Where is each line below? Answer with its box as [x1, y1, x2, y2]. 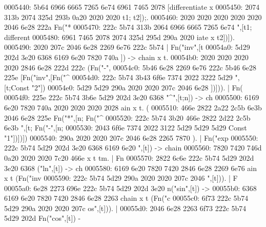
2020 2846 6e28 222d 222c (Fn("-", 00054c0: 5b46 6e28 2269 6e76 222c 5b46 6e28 [4, 62, 257, 72]
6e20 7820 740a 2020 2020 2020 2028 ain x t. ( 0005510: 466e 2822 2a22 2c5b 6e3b [4, 102, 262, 112]
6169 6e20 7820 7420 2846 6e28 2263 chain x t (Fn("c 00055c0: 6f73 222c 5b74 [4, 193, 249, 203]
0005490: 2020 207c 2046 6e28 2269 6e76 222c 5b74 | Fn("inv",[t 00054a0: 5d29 [4, 42, 250, 52]
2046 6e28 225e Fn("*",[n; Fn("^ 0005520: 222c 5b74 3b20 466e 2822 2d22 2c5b [4, 112, 251, 123]
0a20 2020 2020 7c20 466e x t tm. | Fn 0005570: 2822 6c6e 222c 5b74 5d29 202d [4, 152, 254, 163]
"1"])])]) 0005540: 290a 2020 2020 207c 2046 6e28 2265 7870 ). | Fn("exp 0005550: [4, 132, 258, 143]
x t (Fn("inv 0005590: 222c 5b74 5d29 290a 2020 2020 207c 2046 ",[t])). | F [4, 173, 238, 183]
